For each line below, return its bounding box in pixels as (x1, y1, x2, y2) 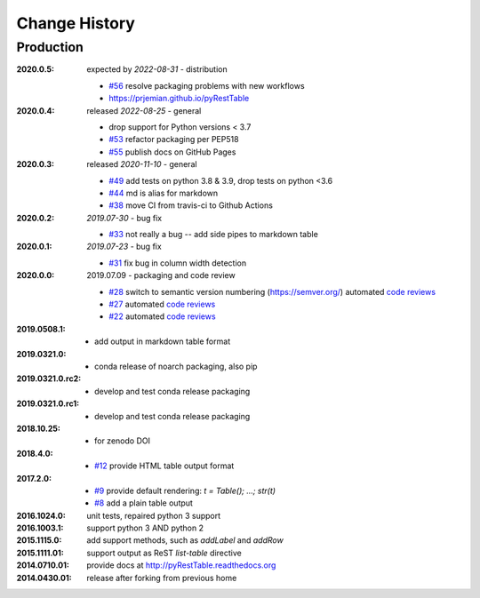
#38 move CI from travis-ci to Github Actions (108, 200, 273, 211)
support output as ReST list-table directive (86, 547, 242, 558)
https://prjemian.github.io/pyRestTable (108, 93, 250, 104)
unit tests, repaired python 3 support (86, 510, 221, 521)
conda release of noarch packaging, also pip (94, 361, 258, 371)
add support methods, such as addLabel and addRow (86, 535, 284, 546)
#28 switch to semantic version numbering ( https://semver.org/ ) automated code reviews (108, 286, 436, 297)
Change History (16, 13, 135, 33)
